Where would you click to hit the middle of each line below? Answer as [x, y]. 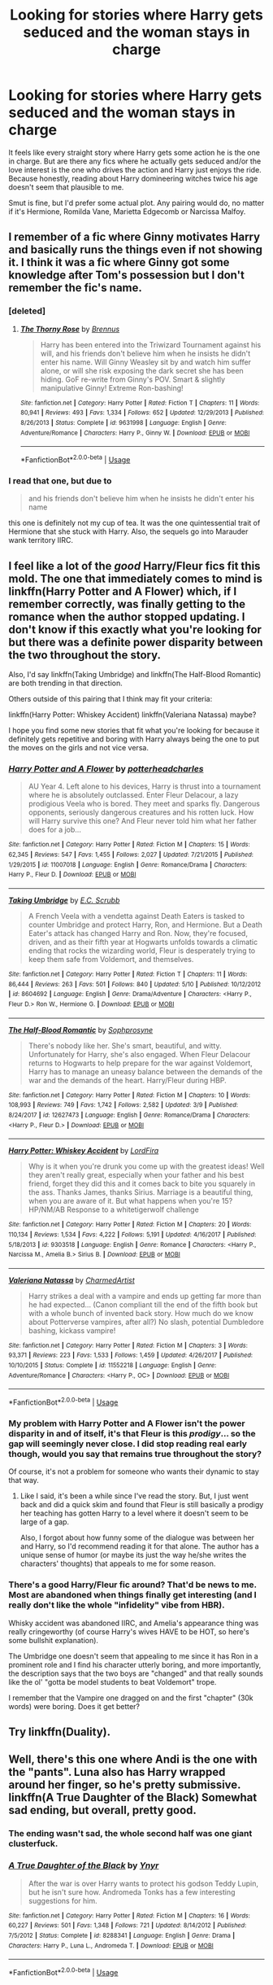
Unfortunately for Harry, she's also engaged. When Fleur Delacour [139, 1054]
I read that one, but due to [60, 480]
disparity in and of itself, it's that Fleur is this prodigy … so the [132, 1434]
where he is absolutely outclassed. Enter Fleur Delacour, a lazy [133, 795]
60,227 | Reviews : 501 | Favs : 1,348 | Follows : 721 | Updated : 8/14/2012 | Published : [128, 1926]
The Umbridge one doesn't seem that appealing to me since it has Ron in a [133, 1656]
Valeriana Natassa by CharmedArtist [72, 1280]
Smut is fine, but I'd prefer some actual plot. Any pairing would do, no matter [136, 203]
